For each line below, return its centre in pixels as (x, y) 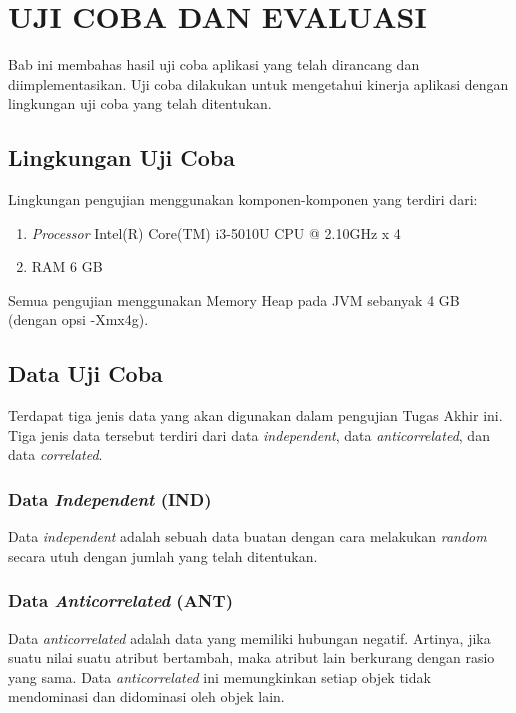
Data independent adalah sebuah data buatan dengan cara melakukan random (247, 536)
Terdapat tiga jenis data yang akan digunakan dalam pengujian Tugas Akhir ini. (255, 415)
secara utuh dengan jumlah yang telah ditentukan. (163, 555)
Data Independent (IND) (110, 498)
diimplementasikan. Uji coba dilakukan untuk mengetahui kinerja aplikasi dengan (258, 83)
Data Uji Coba (85, 373)
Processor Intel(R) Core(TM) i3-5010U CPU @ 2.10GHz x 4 (216, 232)
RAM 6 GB (67, 266)
